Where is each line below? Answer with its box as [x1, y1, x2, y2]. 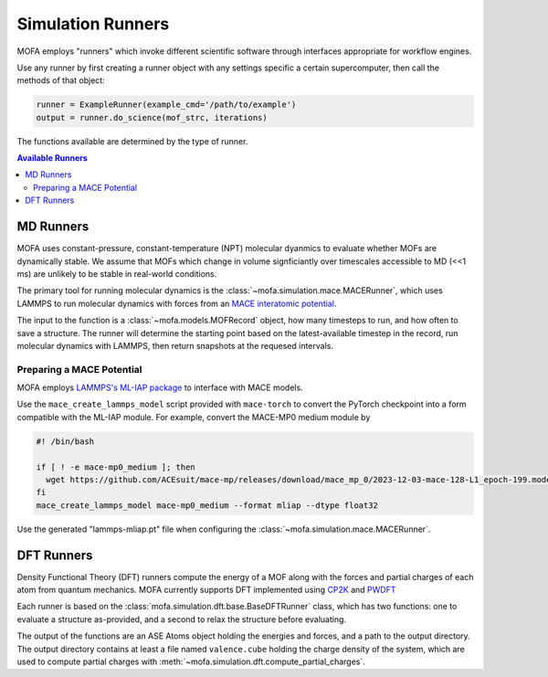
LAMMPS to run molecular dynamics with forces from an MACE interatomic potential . [16, 298, 337, 309]
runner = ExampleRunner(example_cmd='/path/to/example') [36, 100, 297, 110]
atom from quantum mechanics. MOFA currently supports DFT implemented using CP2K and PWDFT [16, 585, 396, 596]
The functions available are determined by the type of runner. [16, 135, 248, 146]
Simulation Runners [16, 14, 170, 34]
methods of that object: [16, 75, 105, 86]
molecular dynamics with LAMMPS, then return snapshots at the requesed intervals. [16, 340, 333, 351]
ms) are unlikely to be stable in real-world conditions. [16, 268, 217, 279]
